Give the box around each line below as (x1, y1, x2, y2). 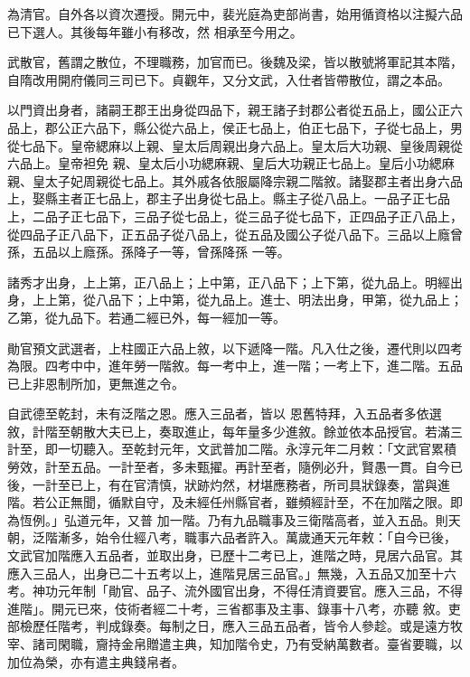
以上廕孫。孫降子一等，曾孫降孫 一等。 (57, 242, 290, 261)
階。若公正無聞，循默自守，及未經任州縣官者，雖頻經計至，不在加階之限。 (7, 493, 450, 512)
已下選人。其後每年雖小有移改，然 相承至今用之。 (7, 22, 303, 41)
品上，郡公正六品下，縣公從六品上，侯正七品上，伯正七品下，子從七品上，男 (7, 118, 463, 136)
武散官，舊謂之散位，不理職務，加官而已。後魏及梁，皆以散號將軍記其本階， (7, 52, 463, 71)
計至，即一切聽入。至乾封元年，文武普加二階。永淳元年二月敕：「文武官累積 (7, 439, 456, 458)
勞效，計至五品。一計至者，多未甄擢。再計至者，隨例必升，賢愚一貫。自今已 (7, 457, 463, 476)
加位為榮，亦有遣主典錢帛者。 (7, 652, 184, 671)
